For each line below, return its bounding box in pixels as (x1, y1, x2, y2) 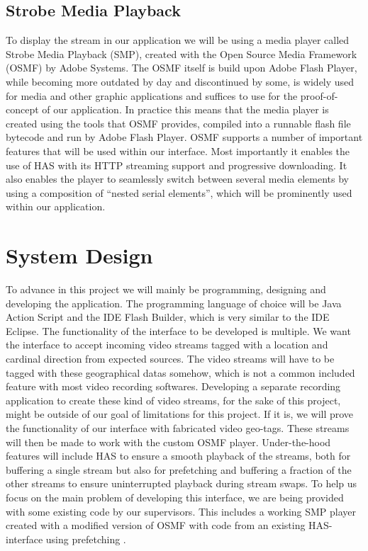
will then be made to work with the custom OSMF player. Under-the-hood (6, 434, 331, 449)
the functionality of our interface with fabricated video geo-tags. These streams (6, 420, 350, 435)
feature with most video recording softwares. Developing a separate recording (6, 379, 341, 394)
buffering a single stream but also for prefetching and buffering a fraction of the (6, 462, 352, 477)
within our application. (6, 199, 106, 214)
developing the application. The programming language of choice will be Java (6, 295, 342, 310)
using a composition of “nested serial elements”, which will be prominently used (6, 185, 352, 200)
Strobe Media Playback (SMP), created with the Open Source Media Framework (6, 46, 357, 61)
